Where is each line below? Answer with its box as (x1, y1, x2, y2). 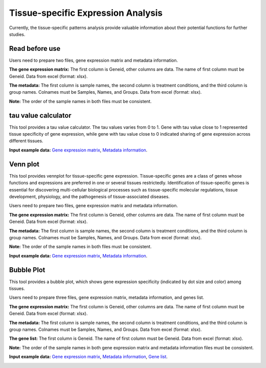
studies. (9, 31, 26, 37)
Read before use (9, 44, 61, 53)
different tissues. (9, 138, 44, 144)
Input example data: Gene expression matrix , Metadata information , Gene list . (9, 354, 168, 360)
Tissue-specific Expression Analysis (9, 7, 163, 18)
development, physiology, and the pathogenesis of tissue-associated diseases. (9, 193, 170, 199)
